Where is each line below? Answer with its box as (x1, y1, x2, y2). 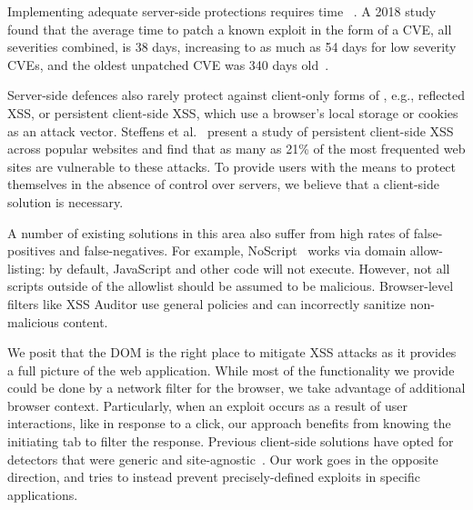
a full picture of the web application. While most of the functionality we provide (7, 360, 455, 379)
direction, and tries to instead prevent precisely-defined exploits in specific (7, 467, 420, 486)
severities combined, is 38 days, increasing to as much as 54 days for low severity (7, 37, 457, 56)
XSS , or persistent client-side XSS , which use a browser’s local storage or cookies (7, 103, 458, 122)
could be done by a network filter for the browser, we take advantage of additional (7, 378, 466, 397)
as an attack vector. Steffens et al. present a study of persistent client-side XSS (7, 121, 454, 140)
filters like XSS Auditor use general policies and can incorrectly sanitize (7, 294, 407, 313)
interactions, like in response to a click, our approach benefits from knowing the (7, 414, 451, 433)
